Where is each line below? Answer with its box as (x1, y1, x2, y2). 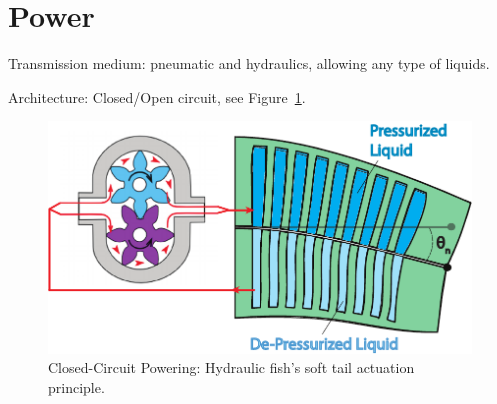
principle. (48, 376, 105, 397)
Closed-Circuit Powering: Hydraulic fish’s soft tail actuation (48, 357, 415, 378)
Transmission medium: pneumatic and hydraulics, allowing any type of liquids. (8, 53, 490, 74)
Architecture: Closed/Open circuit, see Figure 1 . (8, 86, 306, 107)
